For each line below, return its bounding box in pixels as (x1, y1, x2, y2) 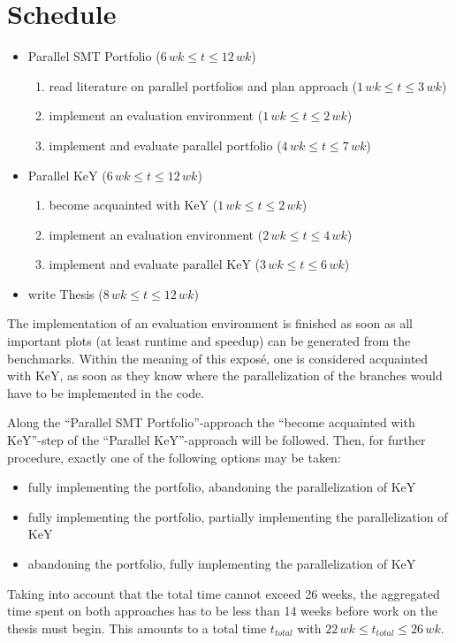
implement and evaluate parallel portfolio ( (49, 135, 282, 154)
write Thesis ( (27, 284, 103, 302)
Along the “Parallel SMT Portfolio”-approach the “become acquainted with (7, 413, 415, 432)
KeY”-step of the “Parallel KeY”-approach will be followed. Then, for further (7, 431, 426, 449)
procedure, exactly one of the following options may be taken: (7, 448, 341, 466)
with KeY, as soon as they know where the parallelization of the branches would (7, 366, 443, 385)
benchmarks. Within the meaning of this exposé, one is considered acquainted (7, 348, 429, 367)
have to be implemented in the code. (7, 383, 205, 402)
